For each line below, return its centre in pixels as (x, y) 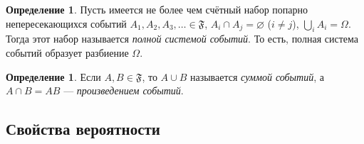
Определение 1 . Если (53, 76)
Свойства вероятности (83, 129)
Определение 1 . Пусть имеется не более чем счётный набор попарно (157, 9)
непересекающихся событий (66, 23)
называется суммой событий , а (257, 76)
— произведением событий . (124, 90)
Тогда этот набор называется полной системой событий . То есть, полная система (182, 39)
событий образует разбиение (67, 52)
